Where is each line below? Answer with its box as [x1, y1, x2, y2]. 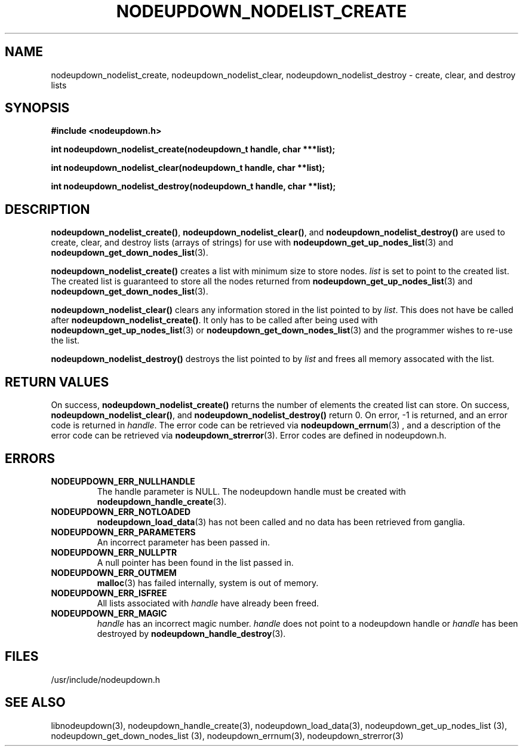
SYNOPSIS [5, 100, 70, 116]
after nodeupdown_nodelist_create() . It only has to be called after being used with [51, 315, 378, 326]
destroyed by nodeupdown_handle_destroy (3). [97, 628, 286, 639]
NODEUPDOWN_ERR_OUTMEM [51, 567, 177, 578]
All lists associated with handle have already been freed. [97, 597, 319, 608]
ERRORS [5, 450, 56, 466]
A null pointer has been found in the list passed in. [97, 557, 294, 568]
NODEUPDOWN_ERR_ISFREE [51, 587, 167, 598]
